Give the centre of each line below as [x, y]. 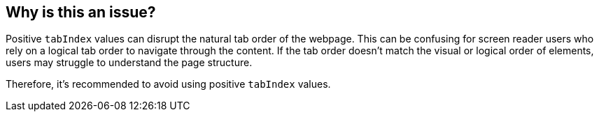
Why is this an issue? [81, 12]
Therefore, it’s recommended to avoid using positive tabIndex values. [168, 84]
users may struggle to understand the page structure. [129, 63]
